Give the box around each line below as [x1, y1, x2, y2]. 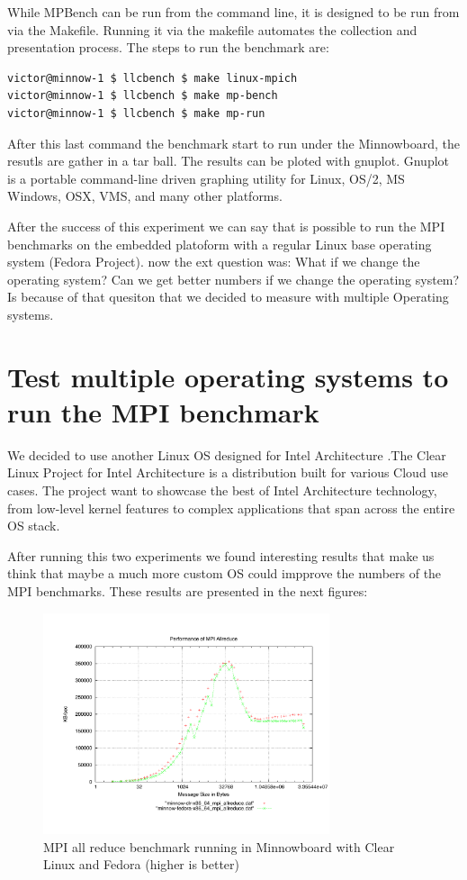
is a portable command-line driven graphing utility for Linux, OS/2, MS [7, 168, 405, 187]
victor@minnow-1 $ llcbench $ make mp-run [7, 106, 265, 120]
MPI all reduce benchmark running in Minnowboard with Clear [43, 837, 395, 856]
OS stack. [7, 516, 60, 535]
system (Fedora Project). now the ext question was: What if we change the [7, 252, 420, 271]
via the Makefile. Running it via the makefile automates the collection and [7, 20, 418, 39]
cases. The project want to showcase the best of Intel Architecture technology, [7, 481, 437, 499]
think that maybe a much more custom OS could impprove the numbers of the [7, 564, 442, 583]
